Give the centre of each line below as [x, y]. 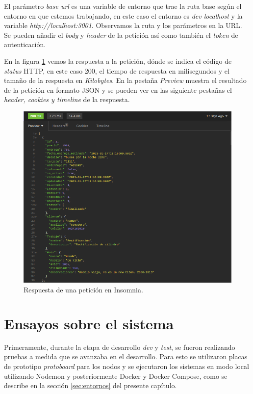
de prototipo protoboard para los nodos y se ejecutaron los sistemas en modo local [126, 366]
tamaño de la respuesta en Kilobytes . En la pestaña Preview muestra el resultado [125, 80]
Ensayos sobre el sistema [89, 323]
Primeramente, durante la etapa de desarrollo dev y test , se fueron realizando [120, 347]
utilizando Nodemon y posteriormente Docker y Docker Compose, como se [116, 376]
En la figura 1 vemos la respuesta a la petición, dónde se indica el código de [118, 61]
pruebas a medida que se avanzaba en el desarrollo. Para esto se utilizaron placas [126, 356]
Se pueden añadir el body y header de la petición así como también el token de [121, 35]
